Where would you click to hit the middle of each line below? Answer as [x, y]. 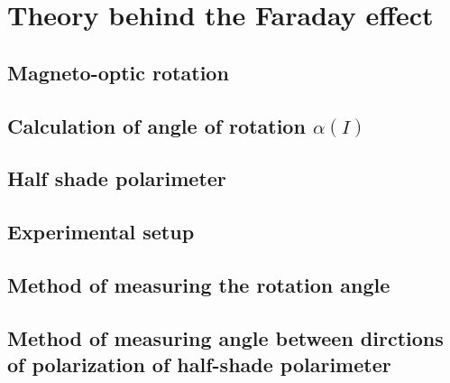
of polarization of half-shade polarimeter [199, 364]
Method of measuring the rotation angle [199, 284]
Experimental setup [101, 232]
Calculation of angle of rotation [156, 125]
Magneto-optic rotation [118, 72]
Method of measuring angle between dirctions [225, 337]
